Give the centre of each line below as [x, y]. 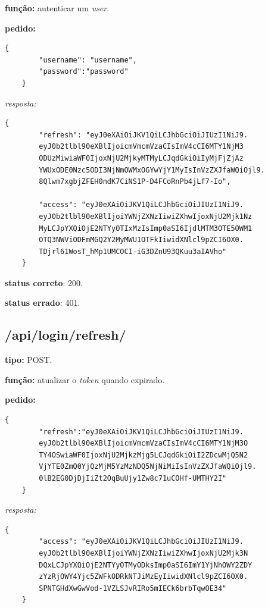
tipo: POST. [29, 360]
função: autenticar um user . [57, 8]
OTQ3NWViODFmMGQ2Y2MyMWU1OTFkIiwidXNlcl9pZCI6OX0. [141, 240]
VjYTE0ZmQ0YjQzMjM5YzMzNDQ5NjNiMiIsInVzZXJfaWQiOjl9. [148, 467]
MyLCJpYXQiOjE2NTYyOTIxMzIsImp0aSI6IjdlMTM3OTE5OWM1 [146, 228]
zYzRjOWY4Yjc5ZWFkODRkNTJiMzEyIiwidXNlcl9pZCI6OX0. [144, 577]
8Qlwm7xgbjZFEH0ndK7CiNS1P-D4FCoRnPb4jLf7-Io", [135, 182]
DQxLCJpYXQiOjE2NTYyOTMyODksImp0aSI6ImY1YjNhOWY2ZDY [146, 565]
